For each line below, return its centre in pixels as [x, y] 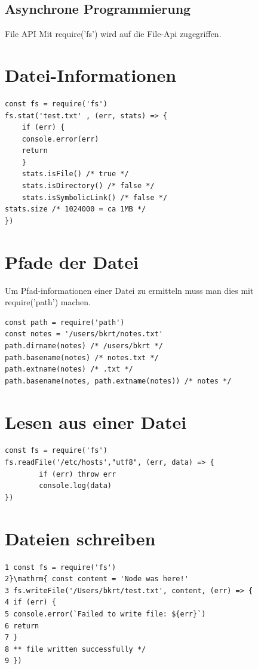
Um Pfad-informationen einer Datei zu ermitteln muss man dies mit [129, 290]
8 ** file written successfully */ [76, 649]
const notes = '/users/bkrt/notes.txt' [84, 334]
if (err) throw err [78, 474]
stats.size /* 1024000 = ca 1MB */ [76, 209]
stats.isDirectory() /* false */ [88, 186]
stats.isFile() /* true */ [75, 174]
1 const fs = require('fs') [61, 567]
